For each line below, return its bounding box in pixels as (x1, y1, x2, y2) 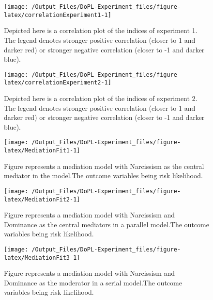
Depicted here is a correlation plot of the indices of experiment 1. (4, 25, 198, 35)
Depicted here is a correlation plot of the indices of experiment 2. (4, 93, 198, 103)
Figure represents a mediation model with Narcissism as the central (4, 161, 204, 171)
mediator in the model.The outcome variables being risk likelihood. (4, 170, 203, 181)
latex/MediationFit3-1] (4, 254, 80, 261)
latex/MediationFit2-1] (4, 196, 80, 203)
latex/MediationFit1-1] (4, 147, 80, 154)
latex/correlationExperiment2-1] (4, 79, 111, 86)
